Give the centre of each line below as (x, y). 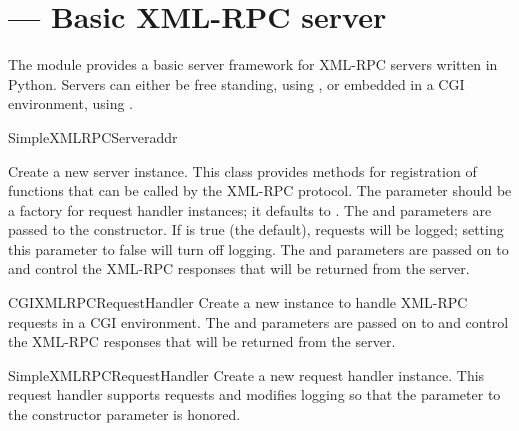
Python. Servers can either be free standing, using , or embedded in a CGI (236, 83)
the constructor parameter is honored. (124, 414)
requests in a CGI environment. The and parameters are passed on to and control (258, 321)
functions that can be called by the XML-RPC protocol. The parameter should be (260, 190)
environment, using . (70, 103)
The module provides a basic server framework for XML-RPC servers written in (253, 64)
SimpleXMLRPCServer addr (93, 136)
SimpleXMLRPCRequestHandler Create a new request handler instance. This (246, 374)
